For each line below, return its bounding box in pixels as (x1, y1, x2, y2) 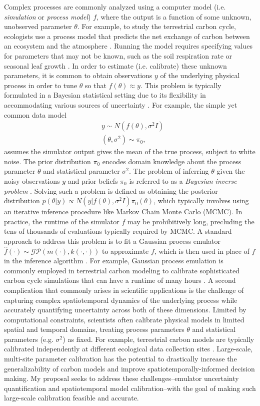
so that (85, 80, 106, 90)
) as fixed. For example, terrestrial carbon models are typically (62, 333, 254, 344)
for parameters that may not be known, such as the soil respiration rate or (4, 50, 232, 61)
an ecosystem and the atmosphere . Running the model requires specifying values (4, 41, 252, 51)
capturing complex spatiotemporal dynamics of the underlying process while (4, 294, 237, 305)
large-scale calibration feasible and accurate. (4, 392, 139, 403)
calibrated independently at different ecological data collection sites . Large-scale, (4, 343, 253, 354)
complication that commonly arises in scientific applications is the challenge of (4, 284, 244, 295)
